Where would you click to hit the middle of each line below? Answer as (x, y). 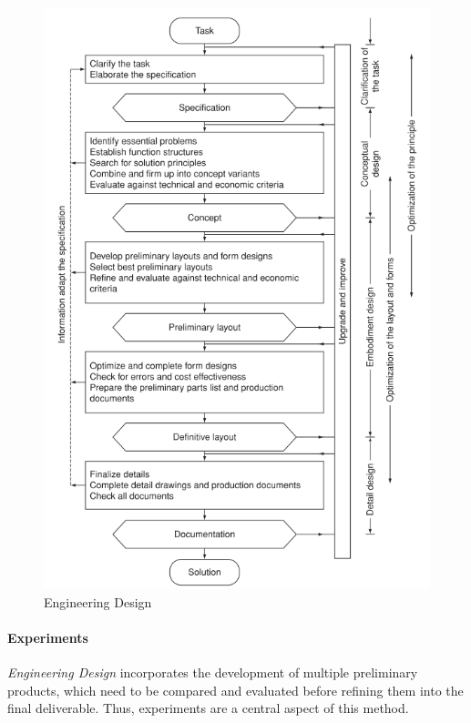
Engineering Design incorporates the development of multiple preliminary (213, 672)
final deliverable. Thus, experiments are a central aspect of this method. (208, 708)
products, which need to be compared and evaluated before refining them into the (235, 690)
